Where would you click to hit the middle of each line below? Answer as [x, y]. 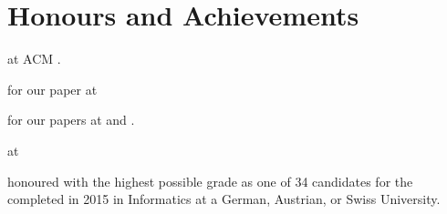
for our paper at [52, 89]
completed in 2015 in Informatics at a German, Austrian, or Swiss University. [224, 199]
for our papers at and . [71, 120]
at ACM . [34, 59]
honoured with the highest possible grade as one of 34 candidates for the [210, 181]
